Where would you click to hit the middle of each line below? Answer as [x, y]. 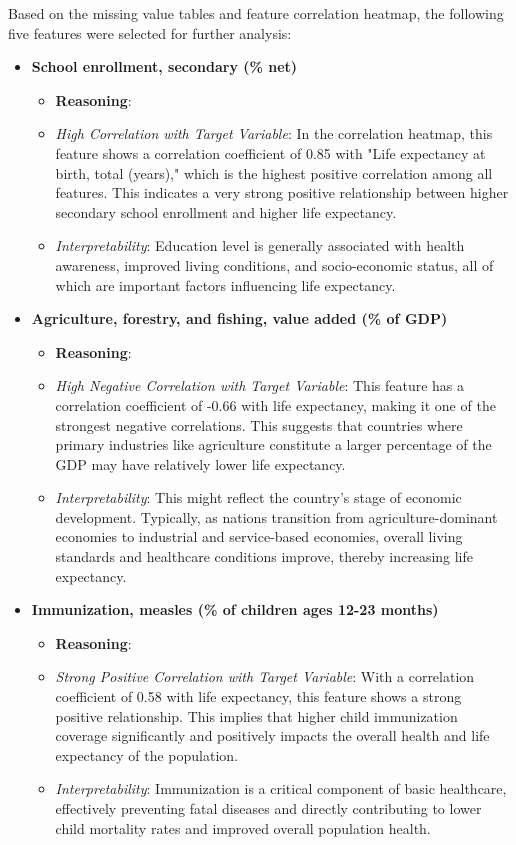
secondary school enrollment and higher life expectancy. [226, 211]
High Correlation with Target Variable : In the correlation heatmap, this [274, 133]
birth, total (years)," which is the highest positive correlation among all [274, 172]
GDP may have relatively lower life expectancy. [200, 463]
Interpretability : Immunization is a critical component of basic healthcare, [281, 788]
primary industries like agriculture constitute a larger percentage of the [273, 444]
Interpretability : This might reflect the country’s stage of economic [258, 497]
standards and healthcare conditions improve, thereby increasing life [264, 556]
